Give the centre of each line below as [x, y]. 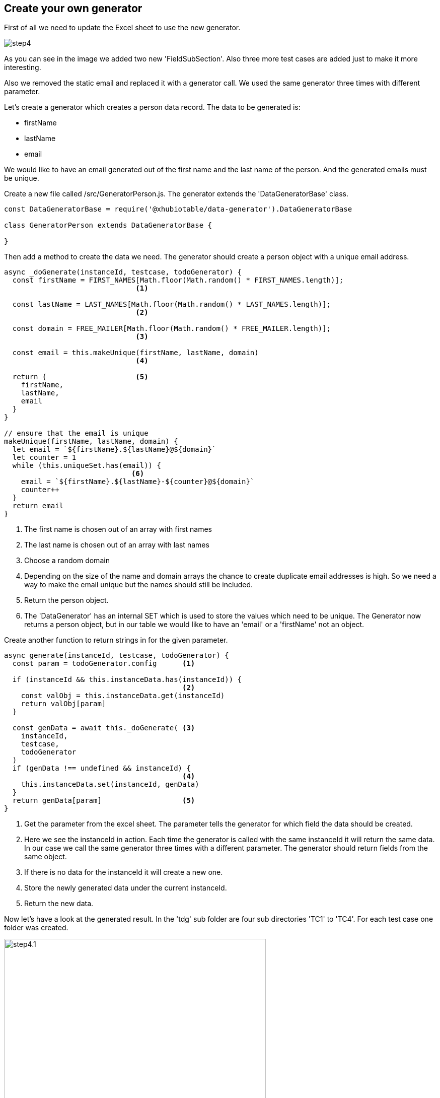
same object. [46, 857]
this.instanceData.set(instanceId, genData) [110, 784]
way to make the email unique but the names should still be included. [139, 585]
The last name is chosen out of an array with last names [117, 545]
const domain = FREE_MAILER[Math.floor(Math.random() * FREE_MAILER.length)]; [172, 329]
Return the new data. [59, 904]
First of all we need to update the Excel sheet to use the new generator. [122, 28]
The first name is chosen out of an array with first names [118, 529]
